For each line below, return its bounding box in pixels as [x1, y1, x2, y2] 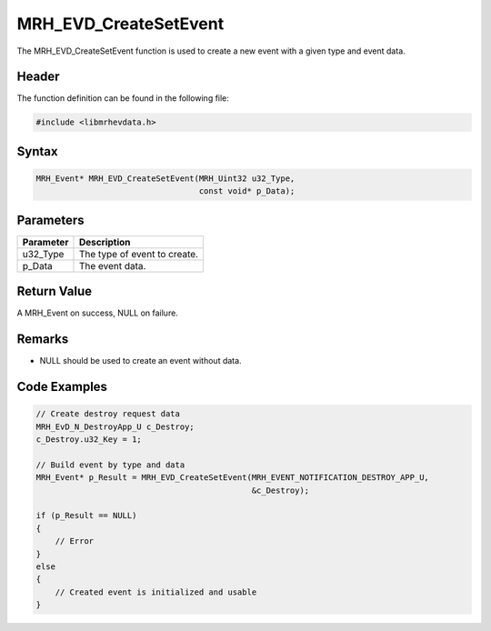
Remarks [16, 332, 69, 347]
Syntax [16, 144, 58, 159]
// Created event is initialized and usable [55, 586, 257, 597]
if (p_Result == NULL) [35, 510, 137, 521]
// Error [55, 536, 95, 546]
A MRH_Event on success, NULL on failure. [16, 307, 179, 318]
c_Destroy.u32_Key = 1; [35, 435, 143, 445]
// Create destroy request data [35, 409, 181, 419]
